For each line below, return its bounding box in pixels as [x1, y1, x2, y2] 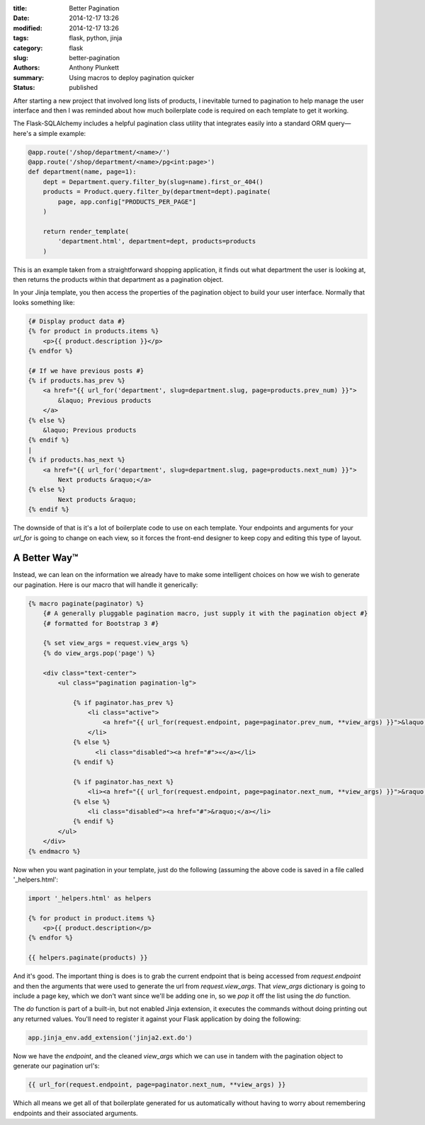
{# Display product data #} [28, 317, 125, 325]
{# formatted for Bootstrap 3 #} [42, 619, 159, 627]
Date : [13, 14, 30, 23]
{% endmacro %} [28, 847, 81, 855]
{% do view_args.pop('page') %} [42, 649, 156, 657]
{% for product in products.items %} [28, 327, 159, 336]
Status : [13, 84, 35, 92]
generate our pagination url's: [13, 1062, 100, 1070]
